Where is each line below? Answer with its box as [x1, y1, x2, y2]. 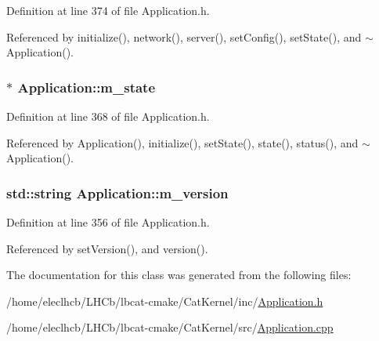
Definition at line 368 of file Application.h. [6, 108, 210, 124]
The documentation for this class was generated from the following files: [6, 267, 352, 283]
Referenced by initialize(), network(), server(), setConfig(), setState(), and [6, 28, 362, 45]
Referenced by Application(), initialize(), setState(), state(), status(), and [6, 134, 359, 151]
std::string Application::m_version [6, 183, 229, 202]
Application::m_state [17, 77, 156, 96]
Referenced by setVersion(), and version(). [6, 240, 208, 256]
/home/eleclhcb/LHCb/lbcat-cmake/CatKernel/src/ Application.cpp [6, 319, 334, 336]
